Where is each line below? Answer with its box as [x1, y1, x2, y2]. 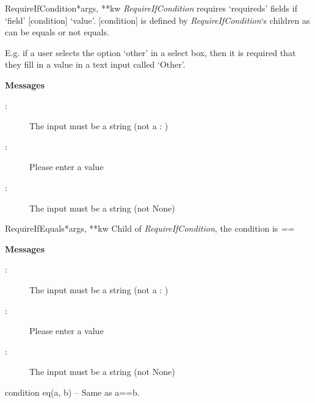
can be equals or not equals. [5, 26, 109, 38]
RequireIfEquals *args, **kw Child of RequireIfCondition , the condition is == [5, 222, 294, 235]
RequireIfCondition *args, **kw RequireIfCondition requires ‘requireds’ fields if [5, 2, 297, 14]
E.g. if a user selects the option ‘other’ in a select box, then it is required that [5, 46, 296, 59]
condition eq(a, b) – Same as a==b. [5, 385, 140, 398]
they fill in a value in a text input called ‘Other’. [5, 58, 186, 71]
